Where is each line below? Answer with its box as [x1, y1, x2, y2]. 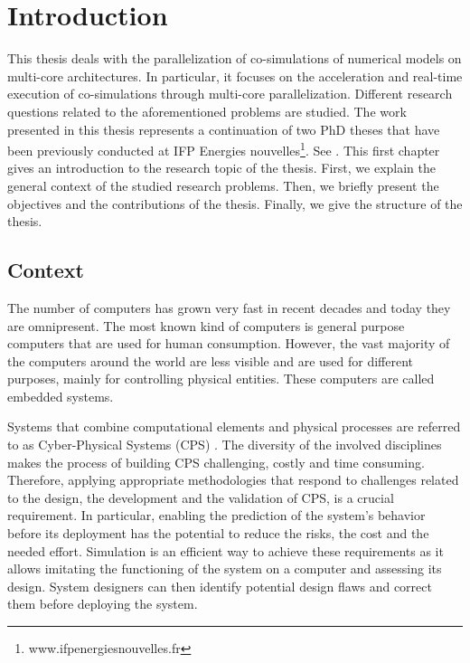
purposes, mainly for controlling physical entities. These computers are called [7, 369, 435, 388]
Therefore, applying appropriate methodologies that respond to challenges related [7, 470, 459, 489]
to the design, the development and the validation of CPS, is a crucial [7, 488, 394, 507]
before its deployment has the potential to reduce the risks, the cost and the [7, 524, 429, 543]
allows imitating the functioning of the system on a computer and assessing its [7, 559, 442, 578]
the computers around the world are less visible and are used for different [7, 351, 414, 370]
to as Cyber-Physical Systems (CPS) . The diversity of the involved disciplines [7, 435, 442, 454]
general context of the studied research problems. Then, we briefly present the [7, 175, 439, 194]
